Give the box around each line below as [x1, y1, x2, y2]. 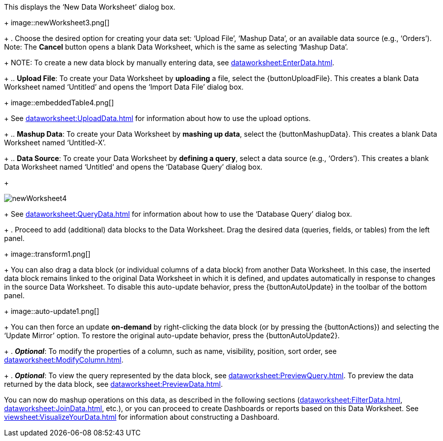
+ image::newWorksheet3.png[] [4, 18, 110, 27]
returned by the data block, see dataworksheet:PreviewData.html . [4, 380, 223, 388]
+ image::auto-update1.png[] [4, 307, 99, 315]
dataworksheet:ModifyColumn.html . [4, 355, 124, 364]
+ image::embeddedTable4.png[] [4, 98, 114, 107]
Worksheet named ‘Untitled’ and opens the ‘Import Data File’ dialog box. [4, 83, 244, 91]
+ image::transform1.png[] [4, 250, 91, 258]
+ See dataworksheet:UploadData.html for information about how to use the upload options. [4, 114, 311, 123]
